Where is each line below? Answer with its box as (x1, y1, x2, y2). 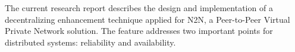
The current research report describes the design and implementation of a (5, 2, 273, 13)
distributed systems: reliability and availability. (5, 36, 176, 48)
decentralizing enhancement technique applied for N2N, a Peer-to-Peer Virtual (5, 13, 290, 25)
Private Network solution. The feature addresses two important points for (5, 25, 273, 37)
